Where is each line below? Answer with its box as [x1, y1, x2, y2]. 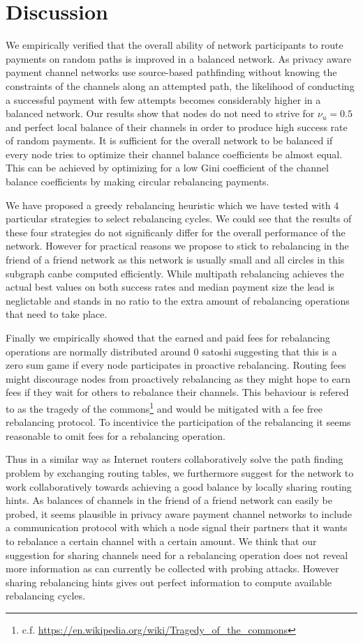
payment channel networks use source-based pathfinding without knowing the [6, 65, 337, 79]
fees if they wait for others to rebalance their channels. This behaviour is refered [6, 385, 349, 399]
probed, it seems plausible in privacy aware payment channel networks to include [6, 506, 352, 521]
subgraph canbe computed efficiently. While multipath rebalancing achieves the [6, 266, 344, 280]
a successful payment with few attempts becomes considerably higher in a [6, 92, 321, 107]
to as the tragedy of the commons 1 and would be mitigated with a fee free [6, 399, 323, 415]
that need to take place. [6, 307, 108, 321]
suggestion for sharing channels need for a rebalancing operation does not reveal [6, 547, 348, 562]
